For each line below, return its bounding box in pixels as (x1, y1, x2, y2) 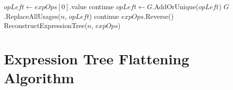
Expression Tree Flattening (4, 48, 189, 68)
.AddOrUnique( (152, 1, 199, 11)
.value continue (69, 1, 114, 11)
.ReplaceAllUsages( (4, 11, 61, 21)
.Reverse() (143, 11, 174, 21)
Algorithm (4, 68, 74, 88)
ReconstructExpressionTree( (4, 20, 87, 30)
